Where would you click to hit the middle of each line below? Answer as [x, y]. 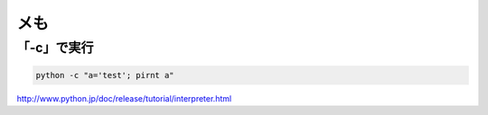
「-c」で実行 [55, 48]
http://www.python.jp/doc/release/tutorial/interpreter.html [124, 98]
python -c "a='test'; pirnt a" [105, 75]
